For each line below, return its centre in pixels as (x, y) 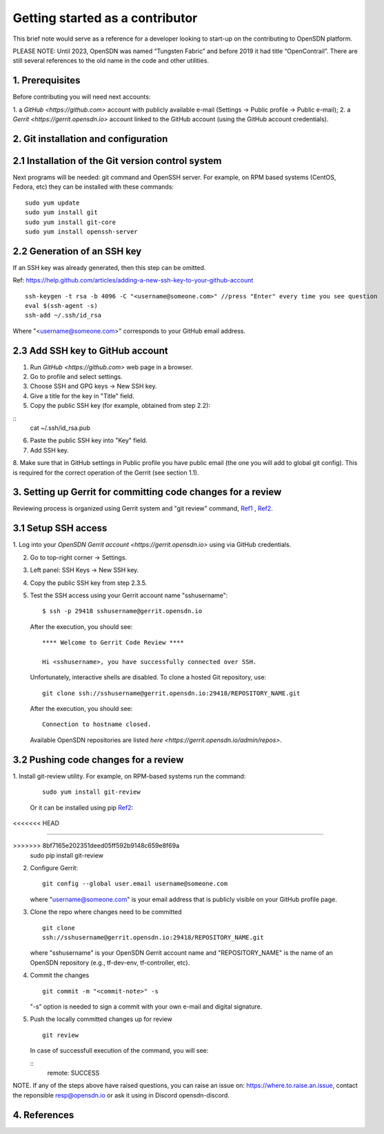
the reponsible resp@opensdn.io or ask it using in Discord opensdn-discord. (121, 1095)
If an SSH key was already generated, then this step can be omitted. (109, 267)
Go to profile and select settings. (77, 377)
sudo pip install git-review (67, 855)
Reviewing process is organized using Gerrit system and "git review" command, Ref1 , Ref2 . (143, 508)
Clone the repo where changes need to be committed (106, 912)
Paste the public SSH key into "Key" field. (89, 440)
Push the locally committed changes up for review (101, 1019)
